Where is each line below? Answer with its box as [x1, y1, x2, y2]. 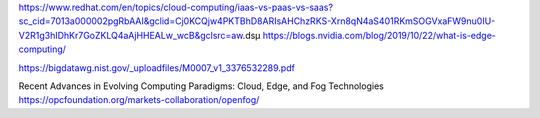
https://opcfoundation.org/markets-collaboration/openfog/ [18, 94, 260, 106]
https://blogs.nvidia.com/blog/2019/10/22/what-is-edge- [262, 29, 497, 41]
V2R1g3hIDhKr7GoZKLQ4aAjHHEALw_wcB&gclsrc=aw [18, 29, 244, 41]
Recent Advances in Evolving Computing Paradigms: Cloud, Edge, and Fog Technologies [18, 80, 384, 92]
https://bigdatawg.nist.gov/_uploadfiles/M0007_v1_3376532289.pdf [18, 61, 295, 74]
